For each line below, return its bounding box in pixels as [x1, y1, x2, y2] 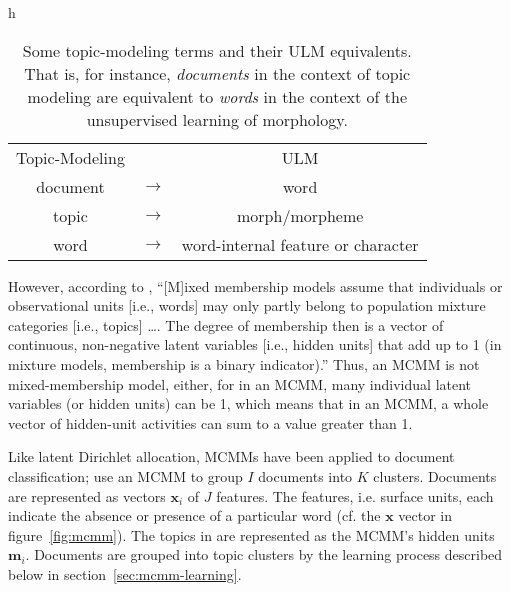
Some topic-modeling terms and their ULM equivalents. [22, 38, 412, 62]
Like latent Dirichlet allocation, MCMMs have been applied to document [8, 446, 455, 467]
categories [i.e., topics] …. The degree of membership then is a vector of [8, 314, 444, 335]
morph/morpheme [237, 203, 364, 227]
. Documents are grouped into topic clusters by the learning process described [25, 544, 503, 565]
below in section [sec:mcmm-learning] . [8, 563, 242, 584]
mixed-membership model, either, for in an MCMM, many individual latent [8, 373, 472, 394]
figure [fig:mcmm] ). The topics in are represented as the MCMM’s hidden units [8, 524, 495, 545]
